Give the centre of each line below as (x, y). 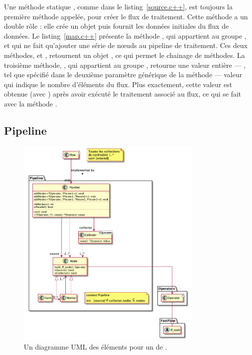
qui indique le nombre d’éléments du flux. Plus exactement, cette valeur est (118, 84)
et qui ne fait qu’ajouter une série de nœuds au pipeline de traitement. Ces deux (126, 45)
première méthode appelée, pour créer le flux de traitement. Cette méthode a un (126, 16)
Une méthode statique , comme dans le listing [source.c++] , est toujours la (118, 6)
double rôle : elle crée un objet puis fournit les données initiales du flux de (116, 26)
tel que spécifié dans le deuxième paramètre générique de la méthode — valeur (123, 75)
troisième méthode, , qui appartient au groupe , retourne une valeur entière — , (125, 65)
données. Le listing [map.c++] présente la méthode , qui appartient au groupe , (125, 35)
